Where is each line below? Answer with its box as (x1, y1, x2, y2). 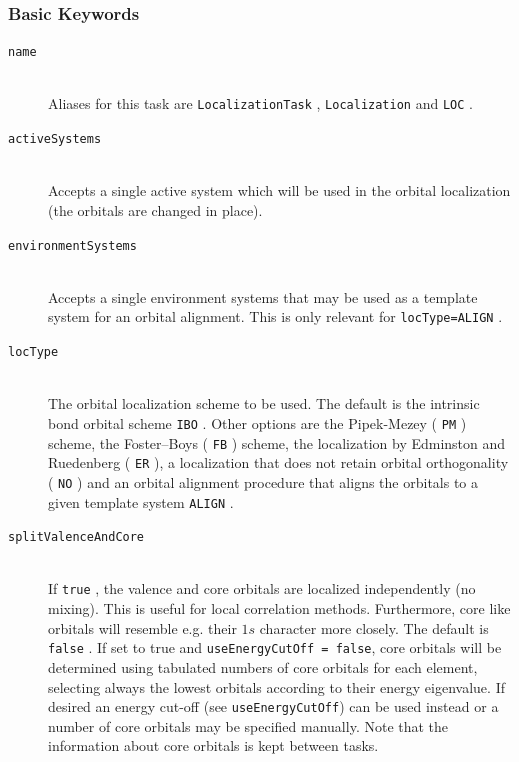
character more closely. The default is (259, 617, 489, 638)
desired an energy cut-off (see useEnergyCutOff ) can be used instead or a (48, 696, 499, 717)
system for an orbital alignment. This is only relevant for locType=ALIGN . (48, 306, 503, 327)
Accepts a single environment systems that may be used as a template (48, 286, 478, 307)
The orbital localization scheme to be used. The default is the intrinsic (48, 393, 480, 414)
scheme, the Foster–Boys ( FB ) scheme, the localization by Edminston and (48, 432, 506, 453)
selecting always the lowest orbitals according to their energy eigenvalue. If (48, 676, 505, 697)
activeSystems (8, 132, 102, 147)
